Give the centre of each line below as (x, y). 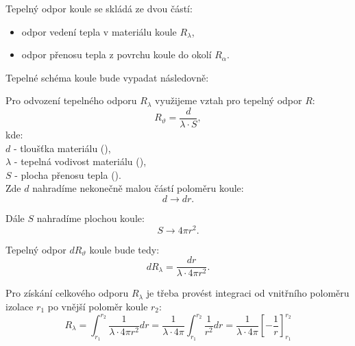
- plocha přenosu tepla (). (68, 174)
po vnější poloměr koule (98, 306)
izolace (20, 306)
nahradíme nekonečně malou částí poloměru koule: (138, 188)
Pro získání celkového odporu (67, 293)
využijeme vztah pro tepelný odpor (229, 100)
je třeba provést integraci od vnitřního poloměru (248, 293)
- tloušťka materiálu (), (62, 148)
